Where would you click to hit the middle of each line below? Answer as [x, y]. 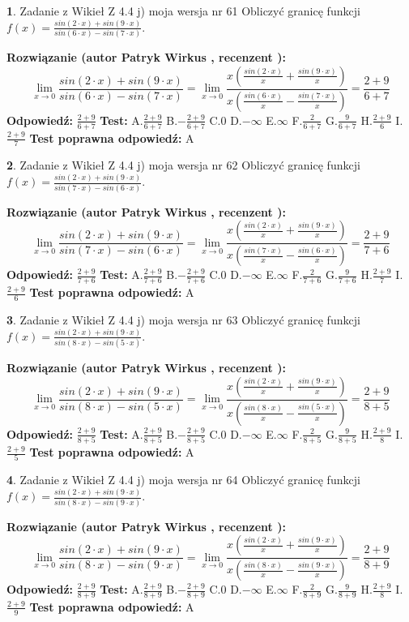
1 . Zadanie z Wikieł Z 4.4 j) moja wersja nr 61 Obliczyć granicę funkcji [183, 11]
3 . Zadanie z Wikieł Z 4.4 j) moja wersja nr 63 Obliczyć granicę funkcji [183, 319]
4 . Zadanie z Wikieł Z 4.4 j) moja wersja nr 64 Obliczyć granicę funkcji [183, 480]
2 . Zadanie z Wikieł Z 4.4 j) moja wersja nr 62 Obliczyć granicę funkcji [183, 165]
